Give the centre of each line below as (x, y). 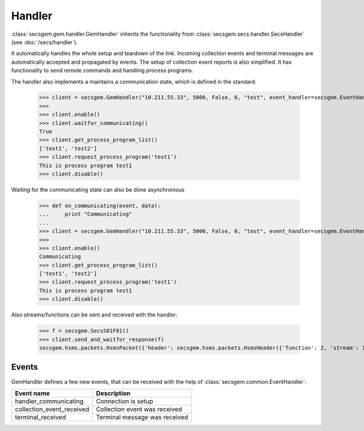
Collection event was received (139, 409)
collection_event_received (52, 409)
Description (113, 393)
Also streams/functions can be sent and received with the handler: (94, 315)
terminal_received (40, 417)
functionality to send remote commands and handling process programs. (102, 70)
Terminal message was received (142, 417)
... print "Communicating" (86, 214)
